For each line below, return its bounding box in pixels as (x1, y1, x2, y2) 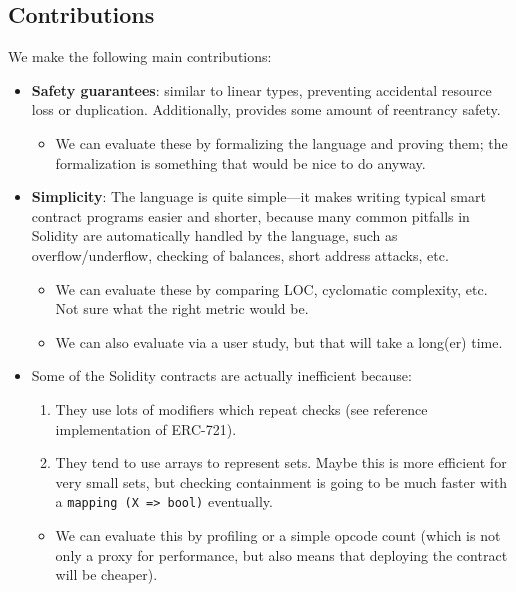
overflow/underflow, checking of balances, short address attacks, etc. (31, 244, 449, 265)
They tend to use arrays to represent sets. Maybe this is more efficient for (55, 452, 507, 473)
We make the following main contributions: (8, 46, 272, 67)
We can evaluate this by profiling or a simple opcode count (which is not (55, 524, 501, 545)
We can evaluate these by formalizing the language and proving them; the (55, 132, 508, 153)
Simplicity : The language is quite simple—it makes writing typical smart (31, 186, 486, 207)
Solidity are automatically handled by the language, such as (31, 225, 398, 246)
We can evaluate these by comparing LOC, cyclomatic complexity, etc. (55, 278, 488, 299)
